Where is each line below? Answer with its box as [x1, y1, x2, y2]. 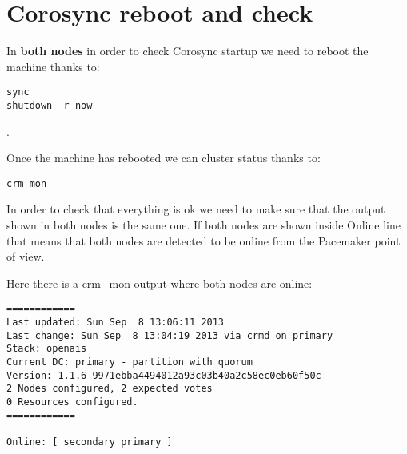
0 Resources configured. [6, 396, 138, 408]
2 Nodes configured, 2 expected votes [6, 383, 213, 395]
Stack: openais [6, 343, 87, 355]
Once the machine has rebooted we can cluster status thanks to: [6, 149, 321, 166]
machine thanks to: [6, 58, 100, 74]
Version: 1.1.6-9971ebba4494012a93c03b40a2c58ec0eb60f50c [6, 369, 321, 381]
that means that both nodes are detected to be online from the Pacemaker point [6, 232, 401, 249]
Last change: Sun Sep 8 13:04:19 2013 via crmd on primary [6, 329, 333, 341]
